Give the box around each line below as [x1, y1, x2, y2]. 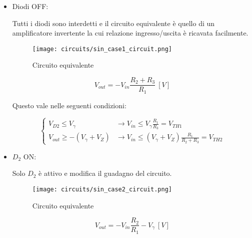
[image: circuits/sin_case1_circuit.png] [32, 45, 172, 53]
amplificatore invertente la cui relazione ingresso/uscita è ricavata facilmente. [12, 28, 248, 38]
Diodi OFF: [12, 1, 48, 11]
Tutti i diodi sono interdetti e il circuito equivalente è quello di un [12, 18, 215, 28]
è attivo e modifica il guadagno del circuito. [38, 168, 172, 178]
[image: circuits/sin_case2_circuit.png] [32, 186, 172, 193]
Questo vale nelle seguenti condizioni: [12, 100, 126, 110]
